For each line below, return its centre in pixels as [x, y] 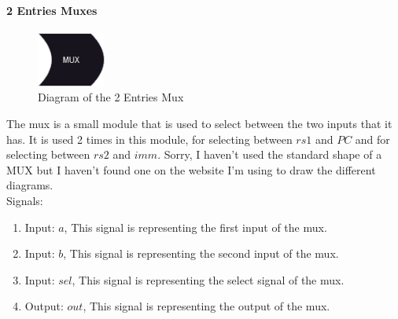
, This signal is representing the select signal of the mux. [208, 279]
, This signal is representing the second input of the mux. [201, 253]
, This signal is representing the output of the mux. [206, 306]
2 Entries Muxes [52, 10]
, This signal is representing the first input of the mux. [195, 227]
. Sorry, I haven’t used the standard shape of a [270, 154]
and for [372, 139]
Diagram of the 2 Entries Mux [111, 97]
